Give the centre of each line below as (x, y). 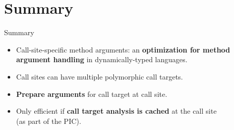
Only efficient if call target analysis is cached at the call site (116, 111)
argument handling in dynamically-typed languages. (102, 59)
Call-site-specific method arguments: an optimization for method (123, 49)
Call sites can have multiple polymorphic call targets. (99, 76)
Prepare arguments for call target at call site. (92, 94)
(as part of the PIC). (49, 121)
